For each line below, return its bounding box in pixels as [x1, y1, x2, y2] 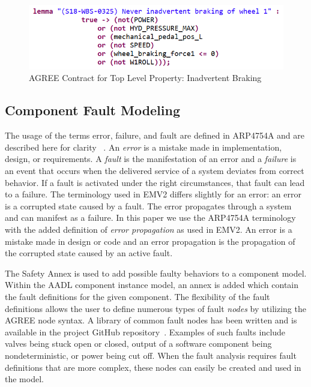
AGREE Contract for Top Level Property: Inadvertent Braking [29, 71, 262, 84]
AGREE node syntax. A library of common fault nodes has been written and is [5, 314, 297, 326]
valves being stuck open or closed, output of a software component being [5, 337, 272, 350]
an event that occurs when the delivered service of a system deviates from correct [5, 164, 304, 176]
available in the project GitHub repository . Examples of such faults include [5, 325, 286, 338]
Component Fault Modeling [5, 101, 181, 119]
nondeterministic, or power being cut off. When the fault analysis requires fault [5, 349, 297, 361]
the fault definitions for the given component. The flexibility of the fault [5, 290, 270, 302]
